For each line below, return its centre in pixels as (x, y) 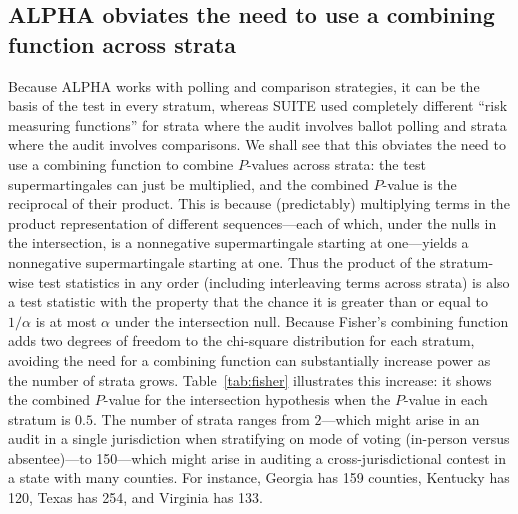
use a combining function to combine (121, 163)
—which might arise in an (400, 418)
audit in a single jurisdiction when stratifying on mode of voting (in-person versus (259, 438)
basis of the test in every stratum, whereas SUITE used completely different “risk (258, 105)
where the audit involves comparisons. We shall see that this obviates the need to (257, 144)
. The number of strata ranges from (201, 418)
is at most (66, 320)
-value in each (445, 399)
